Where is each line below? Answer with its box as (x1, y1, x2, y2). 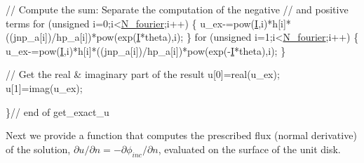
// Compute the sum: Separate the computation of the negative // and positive (6, 2, 349, 16)
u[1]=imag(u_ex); (6, 80, 83, 95)
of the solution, (6, 141, 71, 156)
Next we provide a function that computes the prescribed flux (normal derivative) (6, 128, 357, 143)
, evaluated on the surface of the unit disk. (158, 141, 341, 156)
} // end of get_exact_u (6, 104, 109, 119)
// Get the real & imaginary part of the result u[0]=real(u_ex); (6, 67, 280, 81)
